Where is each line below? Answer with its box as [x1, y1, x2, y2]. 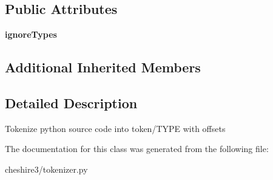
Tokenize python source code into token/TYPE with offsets [5, 122, 226, 134]
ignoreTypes [5, 28, 57, 41]
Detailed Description [5, 93, 138, 112]
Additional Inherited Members [5, 58, 201, 77]
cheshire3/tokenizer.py [5, 162, 88, 175]
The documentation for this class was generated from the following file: [5, 142, 269, 155]
